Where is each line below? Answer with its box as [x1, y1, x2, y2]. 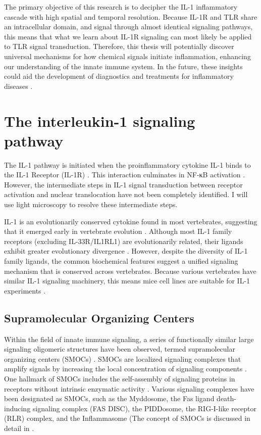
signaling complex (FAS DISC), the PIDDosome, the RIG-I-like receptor [32, 403, 257, 413]
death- [217, 393, 236, 404]
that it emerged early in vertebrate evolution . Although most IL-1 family [4, 226, 232, 236]
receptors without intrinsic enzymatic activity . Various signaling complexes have [4, 383, 254, 394]
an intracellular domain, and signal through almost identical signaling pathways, [4, 21, 253, 32]
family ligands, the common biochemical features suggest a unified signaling [4, 256, 238, 266]
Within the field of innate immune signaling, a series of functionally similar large [4, 333, 254, 344]
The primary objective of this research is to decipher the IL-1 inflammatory [4, 2, 238, 12]
